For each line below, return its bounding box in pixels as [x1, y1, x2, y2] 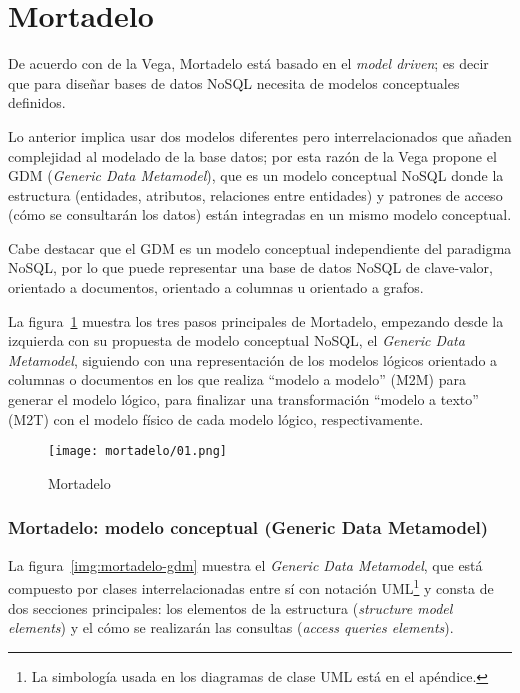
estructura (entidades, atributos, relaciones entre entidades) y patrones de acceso [8, 184, 503, 205]
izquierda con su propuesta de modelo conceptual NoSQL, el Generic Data [8, 330, 465, 351]
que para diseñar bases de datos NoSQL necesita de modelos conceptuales [8, 72, 460, 93]
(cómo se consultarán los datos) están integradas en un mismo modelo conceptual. [8, 204, 512, 225]
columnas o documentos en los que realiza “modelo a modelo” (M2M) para [8, 369, 466, 390]
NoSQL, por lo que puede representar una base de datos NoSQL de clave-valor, [8, 257, 493, 278]
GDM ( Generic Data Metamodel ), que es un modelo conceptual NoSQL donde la [8, 165, 504, 186]
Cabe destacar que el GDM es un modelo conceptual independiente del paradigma [8, 237, 512, 258]
